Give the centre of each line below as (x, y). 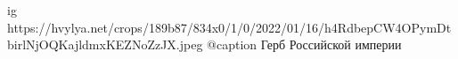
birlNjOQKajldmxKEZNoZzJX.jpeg (105, 44)
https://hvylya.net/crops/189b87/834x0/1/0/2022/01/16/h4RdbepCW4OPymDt (229, 27)
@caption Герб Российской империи (304, 44)
